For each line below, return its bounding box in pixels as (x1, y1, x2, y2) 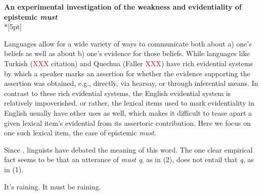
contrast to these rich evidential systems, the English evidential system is (4, 87, 231, 98)
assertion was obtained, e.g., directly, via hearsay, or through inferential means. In (4, 78, 258, 88)
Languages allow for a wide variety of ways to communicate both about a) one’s (4, 38, 252, 48)
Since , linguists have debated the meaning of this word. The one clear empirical (4, 144, 253, 155)
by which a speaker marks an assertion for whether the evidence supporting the (4, 68, 250, 78)
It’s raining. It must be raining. (4, 181, 101, 191)
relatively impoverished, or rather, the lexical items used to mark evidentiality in (4, 97, 254, 108)
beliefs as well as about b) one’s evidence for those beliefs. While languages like (4, 48, 250, 59)
